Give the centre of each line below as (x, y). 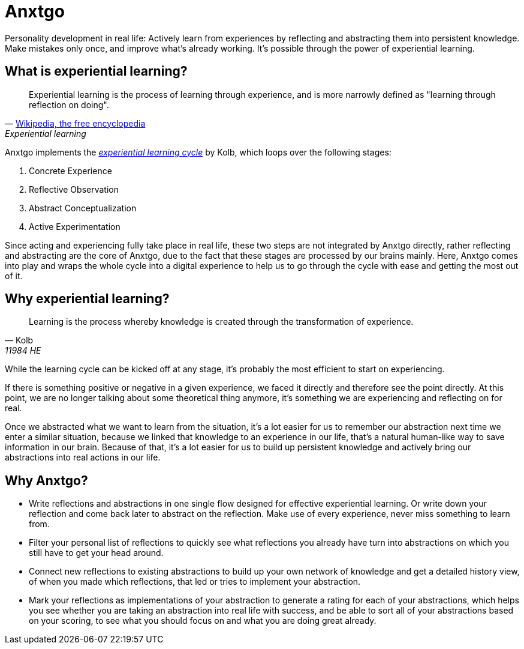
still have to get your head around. (96, 553)
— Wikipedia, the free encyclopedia (75, 123)
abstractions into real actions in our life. (83, 457)
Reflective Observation (74, 189)
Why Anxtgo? (46, 480)
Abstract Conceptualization (83, 208)
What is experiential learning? (96, 71)
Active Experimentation (75, 226)
